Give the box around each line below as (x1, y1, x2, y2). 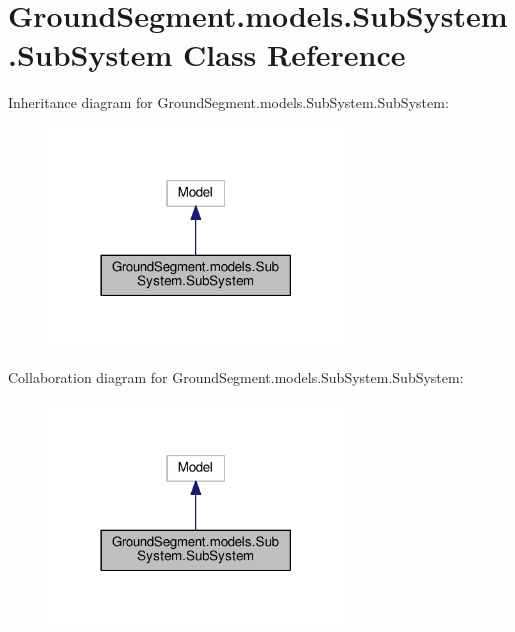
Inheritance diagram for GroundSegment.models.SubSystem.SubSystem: (8, 92, 449, 113)
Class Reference (183, 34, 406, 75)
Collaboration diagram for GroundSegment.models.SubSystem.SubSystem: (8, 366, 464, 387)
